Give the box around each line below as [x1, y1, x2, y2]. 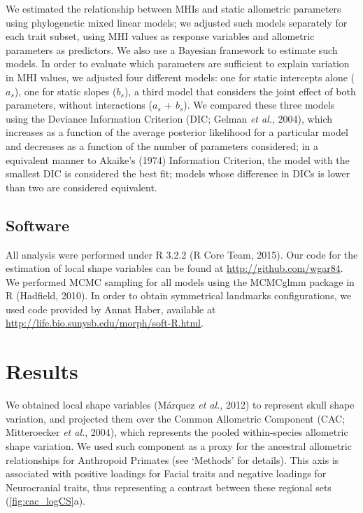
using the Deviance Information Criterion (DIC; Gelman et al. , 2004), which [6, 111, 333, 125]
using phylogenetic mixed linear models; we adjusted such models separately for [6, 15, 348, 29]
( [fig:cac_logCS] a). [6, 493, 85, 508]
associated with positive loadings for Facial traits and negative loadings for [6, 466, 327, 481]
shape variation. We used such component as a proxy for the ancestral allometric [6, 438, 352, 453]
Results [6, 357, 78, 385]
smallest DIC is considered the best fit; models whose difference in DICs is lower [6, 166, 350, 181]
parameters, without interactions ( [6, 97, 152, 112]
